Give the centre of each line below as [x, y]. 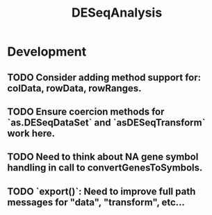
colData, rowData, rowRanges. [74, 88]
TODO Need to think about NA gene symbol [103, 157]
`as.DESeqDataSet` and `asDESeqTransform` [106, 122]
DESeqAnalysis [117, 13]
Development [47, 52]
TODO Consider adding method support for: [104, 77]
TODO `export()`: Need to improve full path [101, 191]
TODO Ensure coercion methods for [86, 111]
